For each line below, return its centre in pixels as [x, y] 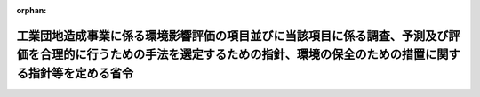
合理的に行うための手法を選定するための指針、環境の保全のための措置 [232, 55]
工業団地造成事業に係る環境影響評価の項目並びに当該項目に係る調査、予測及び [232, 36]
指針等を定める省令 [80, 73]
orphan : [32, 10]
